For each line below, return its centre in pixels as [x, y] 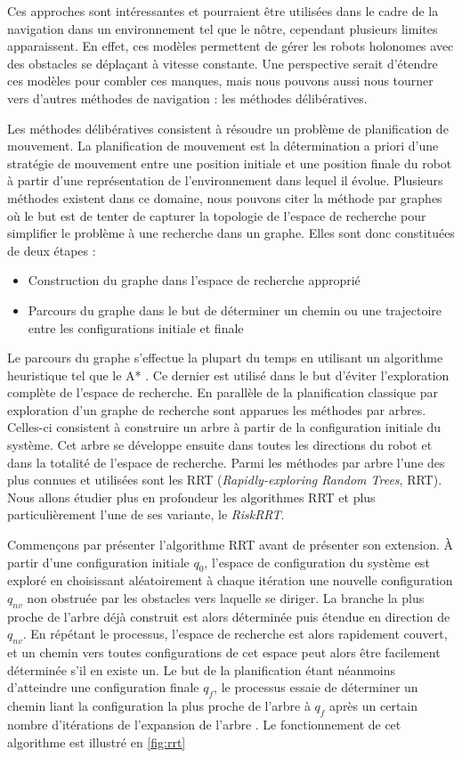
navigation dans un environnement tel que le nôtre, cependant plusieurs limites [223, 28]
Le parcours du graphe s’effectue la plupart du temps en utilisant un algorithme [225, 358]
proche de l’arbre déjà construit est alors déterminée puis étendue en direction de [229, 616]
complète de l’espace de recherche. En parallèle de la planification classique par [223, 392]
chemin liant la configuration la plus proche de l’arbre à [159, 706]
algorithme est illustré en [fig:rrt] [97, 742]
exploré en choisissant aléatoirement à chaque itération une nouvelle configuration [230, 580]
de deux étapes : [52, 250]
